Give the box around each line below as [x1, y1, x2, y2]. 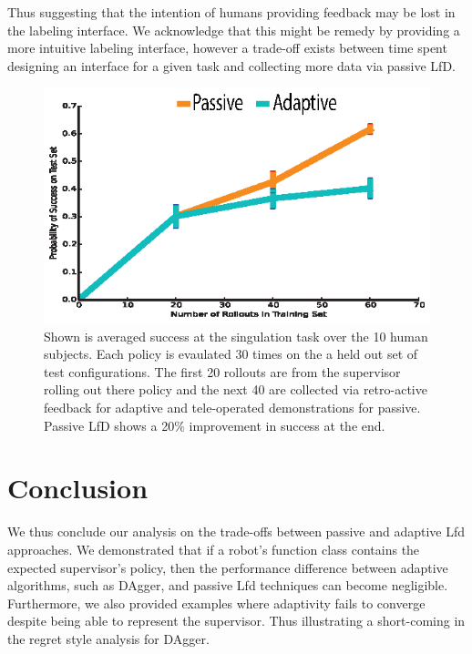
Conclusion [7, 469, 149, 506]
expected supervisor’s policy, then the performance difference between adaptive [7, 557, 448, 577]
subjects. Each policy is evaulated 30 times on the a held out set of [44, 344, 418, 363]
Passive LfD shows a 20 [44, 415, 175, 434]
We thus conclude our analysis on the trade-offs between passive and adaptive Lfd [7, 522, 465, 541]
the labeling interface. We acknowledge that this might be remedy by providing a [7, 20, 460, 39]
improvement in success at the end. [189, 415, 385, 434]
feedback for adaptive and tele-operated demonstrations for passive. [44, 398, 421, 416]
